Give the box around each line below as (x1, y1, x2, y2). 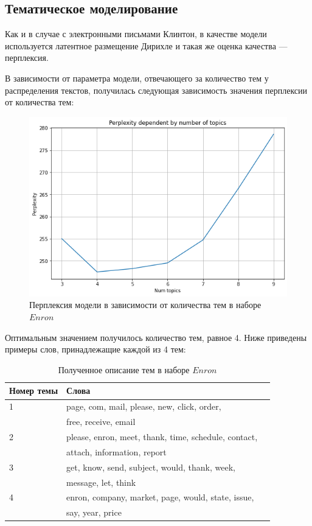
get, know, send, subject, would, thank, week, (66, 460, 235, 473)
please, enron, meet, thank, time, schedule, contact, (66, 430, 258, 443)
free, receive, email (66, 415, 136, 428)
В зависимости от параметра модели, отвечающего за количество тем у (5, 71, 269, 84)
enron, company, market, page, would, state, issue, (66, 491, 254, 503)
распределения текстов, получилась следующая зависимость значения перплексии (5, 83, 308, 96)
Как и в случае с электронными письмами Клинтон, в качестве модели (5, 27, 267, 40)
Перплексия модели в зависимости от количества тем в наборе (29, 298, 262, 311)
